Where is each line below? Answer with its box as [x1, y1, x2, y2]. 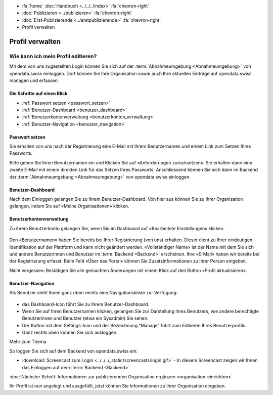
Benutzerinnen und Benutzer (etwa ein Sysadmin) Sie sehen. [22, 315, 149, 321]
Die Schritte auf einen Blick [9, 91, 68, 97]
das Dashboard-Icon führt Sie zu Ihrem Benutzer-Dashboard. [22, 301, 149, 307]
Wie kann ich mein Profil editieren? [9, 53, 97, 60]
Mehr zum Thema [9, 339, 47, 345]
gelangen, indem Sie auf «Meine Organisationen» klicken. [9, 203, 129, 209]
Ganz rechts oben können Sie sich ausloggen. [22, 329, 118, 336]
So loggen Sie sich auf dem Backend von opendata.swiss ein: [9, 348, 138, 354]
